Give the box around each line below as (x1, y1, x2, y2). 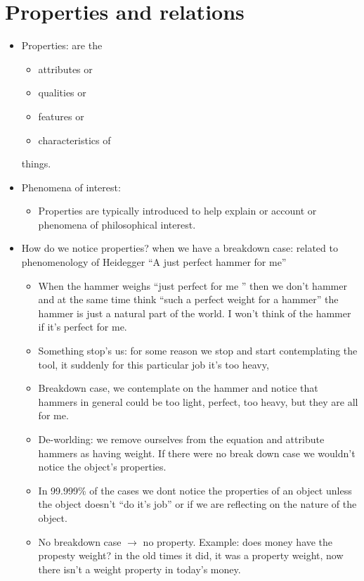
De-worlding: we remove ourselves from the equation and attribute (38, 432, 325, 446)
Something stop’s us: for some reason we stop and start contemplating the (38, 343, 358, 358)
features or (38, 108, 84, 123)
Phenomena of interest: (21, 179, 121, 194)
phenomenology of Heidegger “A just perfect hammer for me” (21, 255, 287, 269)
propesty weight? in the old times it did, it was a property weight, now (38, 548, 344, 563)
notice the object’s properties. (38, 459, 167, 474)
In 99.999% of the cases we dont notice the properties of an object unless (38, 483, 352, 497)
